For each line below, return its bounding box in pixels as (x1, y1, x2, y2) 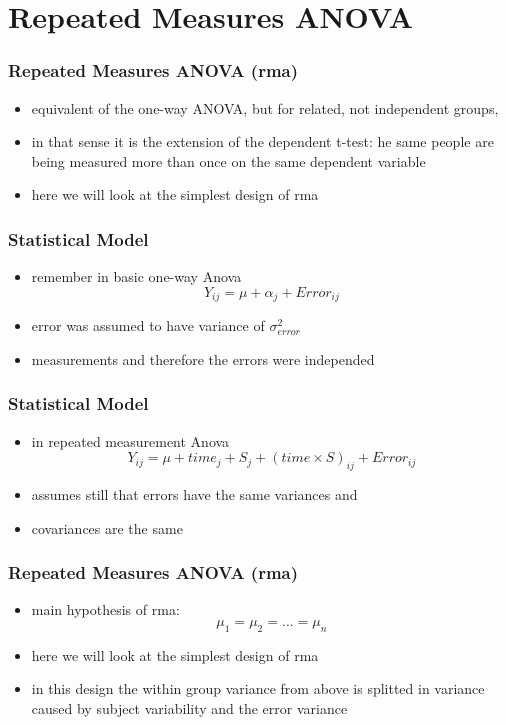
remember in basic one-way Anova (31, 266, 242, 287)
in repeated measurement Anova (31, 430, 230, 451)
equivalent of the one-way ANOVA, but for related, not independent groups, (31, 97, 499, 118)
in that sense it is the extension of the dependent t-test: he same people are (31, 131, 494, 152)
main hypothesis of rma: (31, 599, 180, 620)
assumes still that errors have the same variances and (31, 484, 358, 505)
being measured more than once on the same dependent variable (31, 150, 426, 171)
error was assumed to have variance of (31, 315, 265, 336)
